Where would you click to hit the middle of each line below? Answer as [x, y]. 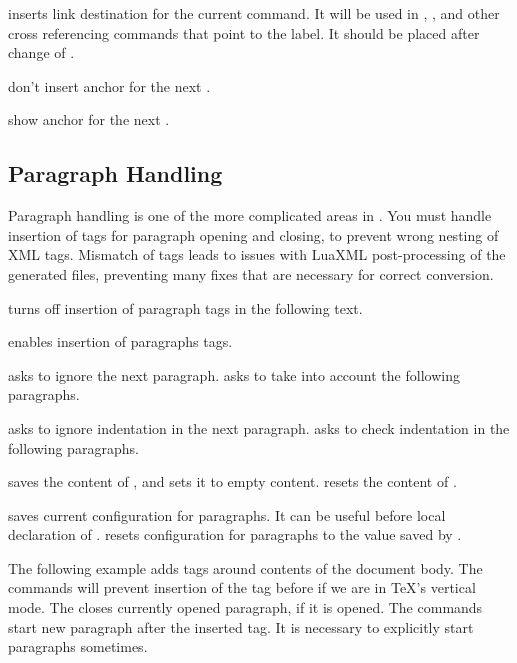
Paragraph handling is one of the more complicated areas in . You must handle [250, 215]
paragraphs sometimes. [78, 646]
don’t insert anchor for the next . [109, 85]
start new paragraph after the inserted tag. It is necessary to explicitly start [241, 626]
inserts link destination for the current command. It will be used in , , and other [254, 13]
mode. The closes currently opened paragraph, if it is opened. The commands [245, 607]
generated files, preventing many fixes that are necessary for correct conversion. [251, 273]
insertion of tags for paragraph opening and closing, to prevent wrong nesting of [253, 234]
